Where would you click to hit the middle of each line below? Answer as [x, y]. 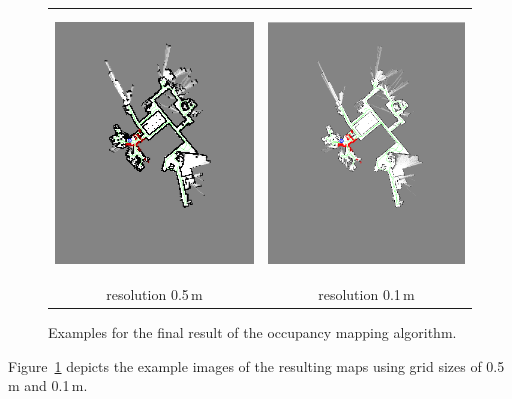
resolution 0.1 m [366, 294]
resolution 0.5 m [154, 294]
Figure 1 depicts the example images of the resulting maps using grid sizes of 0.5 [256, 365]
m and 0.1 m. [48, 385]
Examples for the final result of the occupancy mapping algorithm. [252, 332]
